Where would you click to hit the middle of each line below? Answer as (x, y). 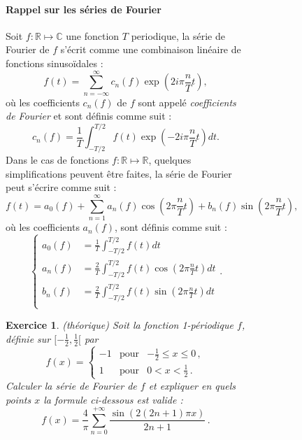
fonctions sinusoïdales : (55, 63)
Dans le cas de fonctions (57, 160)
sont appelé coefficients (187, 102)
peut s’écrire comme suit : (61, 187)
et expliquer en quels (192, 385)
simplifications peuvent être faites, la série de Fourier (119, 173)
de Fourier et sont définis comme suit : (89, 116)
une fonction (93, 35)
